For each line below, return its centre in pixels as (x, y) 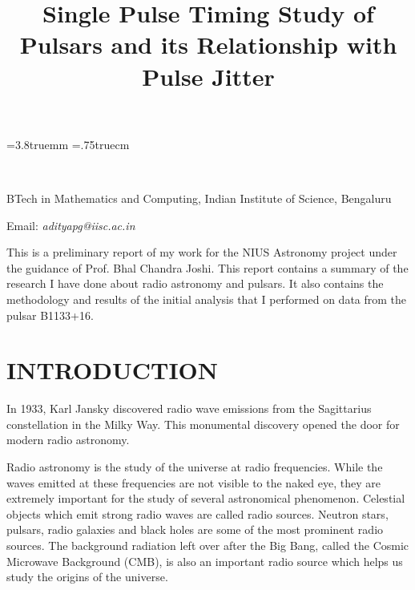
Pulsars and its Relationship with (208, 44)
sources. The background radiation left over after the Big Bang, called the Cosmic (208, 545)
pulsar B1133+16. (50, 315)
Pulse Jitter (208, 76)
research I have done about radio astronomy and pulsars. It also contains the (195, 283)
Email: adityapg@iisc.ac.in (71, 225)
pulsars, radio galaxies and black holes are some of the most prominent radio (195, 529)
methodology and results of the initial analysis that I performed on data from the (207, 299)
